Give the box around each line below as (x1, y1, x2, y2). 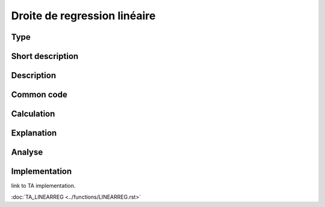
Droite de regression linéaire (11, 9, 156, 22)
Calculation (11, 109, 55, 119)
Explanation (11, 128, 57, 138)
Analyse (11, 147, 43, 158)
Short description (11, 51, 79, 61)
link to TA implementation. (11, 182, 76, 190)
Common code (11, 90, 67, 100)
